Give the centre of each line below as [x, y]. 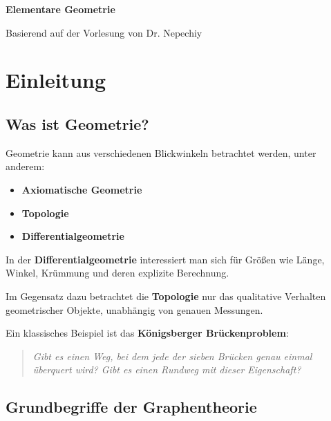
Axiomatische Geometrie [82, 189]
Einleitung [56, 80]
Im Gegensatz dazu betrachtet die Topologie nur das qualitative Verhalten [166, 296]
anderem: [25, 166]
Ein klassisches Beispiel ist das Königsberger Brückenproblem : [147, 333]
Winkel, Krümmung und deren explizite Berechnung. [117, 273]
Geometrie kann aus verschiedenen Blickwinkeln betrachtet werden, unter [161, 152]
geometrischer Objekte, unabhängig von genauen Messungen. [134, 309]
